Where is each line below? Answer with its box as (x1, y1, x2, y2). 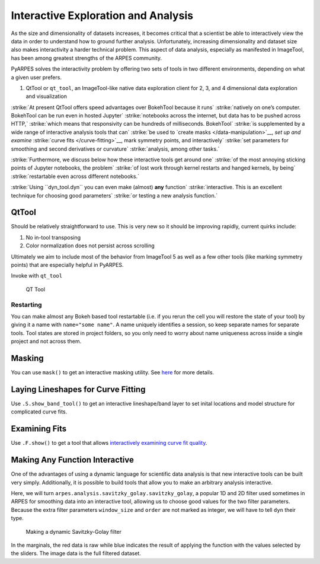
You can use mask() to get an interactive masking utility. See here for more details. (11, 369, 215, 376)
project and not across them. (11, 338, 82, 345)
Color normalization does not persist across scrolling (25, 242, 155, 249)
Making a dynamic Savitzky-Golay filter (25, 528, 121, 535)
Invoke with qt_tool (11, 272, 62, 279)
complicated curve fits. (11, 408, 68, 415)
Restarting (11, 300, 42, 308)
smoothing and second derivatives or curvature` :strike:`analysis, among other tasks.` (11, 145, 220, 152)
